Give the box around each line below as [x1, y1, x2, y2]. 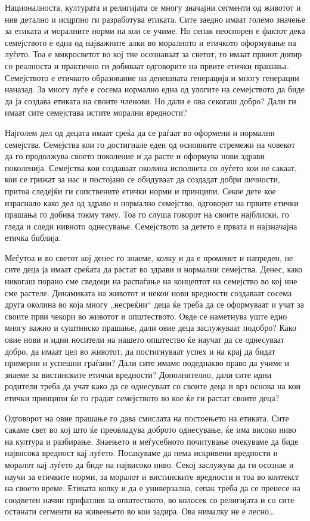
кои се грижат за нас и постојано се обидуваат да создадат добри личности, [5, 173, 280, 185]
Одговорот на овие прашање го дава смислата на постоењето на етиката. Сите [5, 411, 289, 424]
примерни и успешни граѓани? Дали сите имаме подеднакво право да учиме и [5, 356, 289, 369]
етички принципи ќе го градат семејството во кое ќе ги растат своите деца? [5, 392, 280, 404]
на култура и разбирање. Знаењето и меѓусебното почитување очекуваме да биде [5, 435, 299, 447]
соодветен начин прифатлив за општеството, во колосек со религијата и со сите [5, 493, 294, 506]
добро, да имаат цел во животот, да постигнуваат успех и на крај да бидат [5, 345, 275, 357]
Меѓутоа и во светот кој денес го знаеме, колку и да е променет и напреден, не [5, 251, 293, 263]
